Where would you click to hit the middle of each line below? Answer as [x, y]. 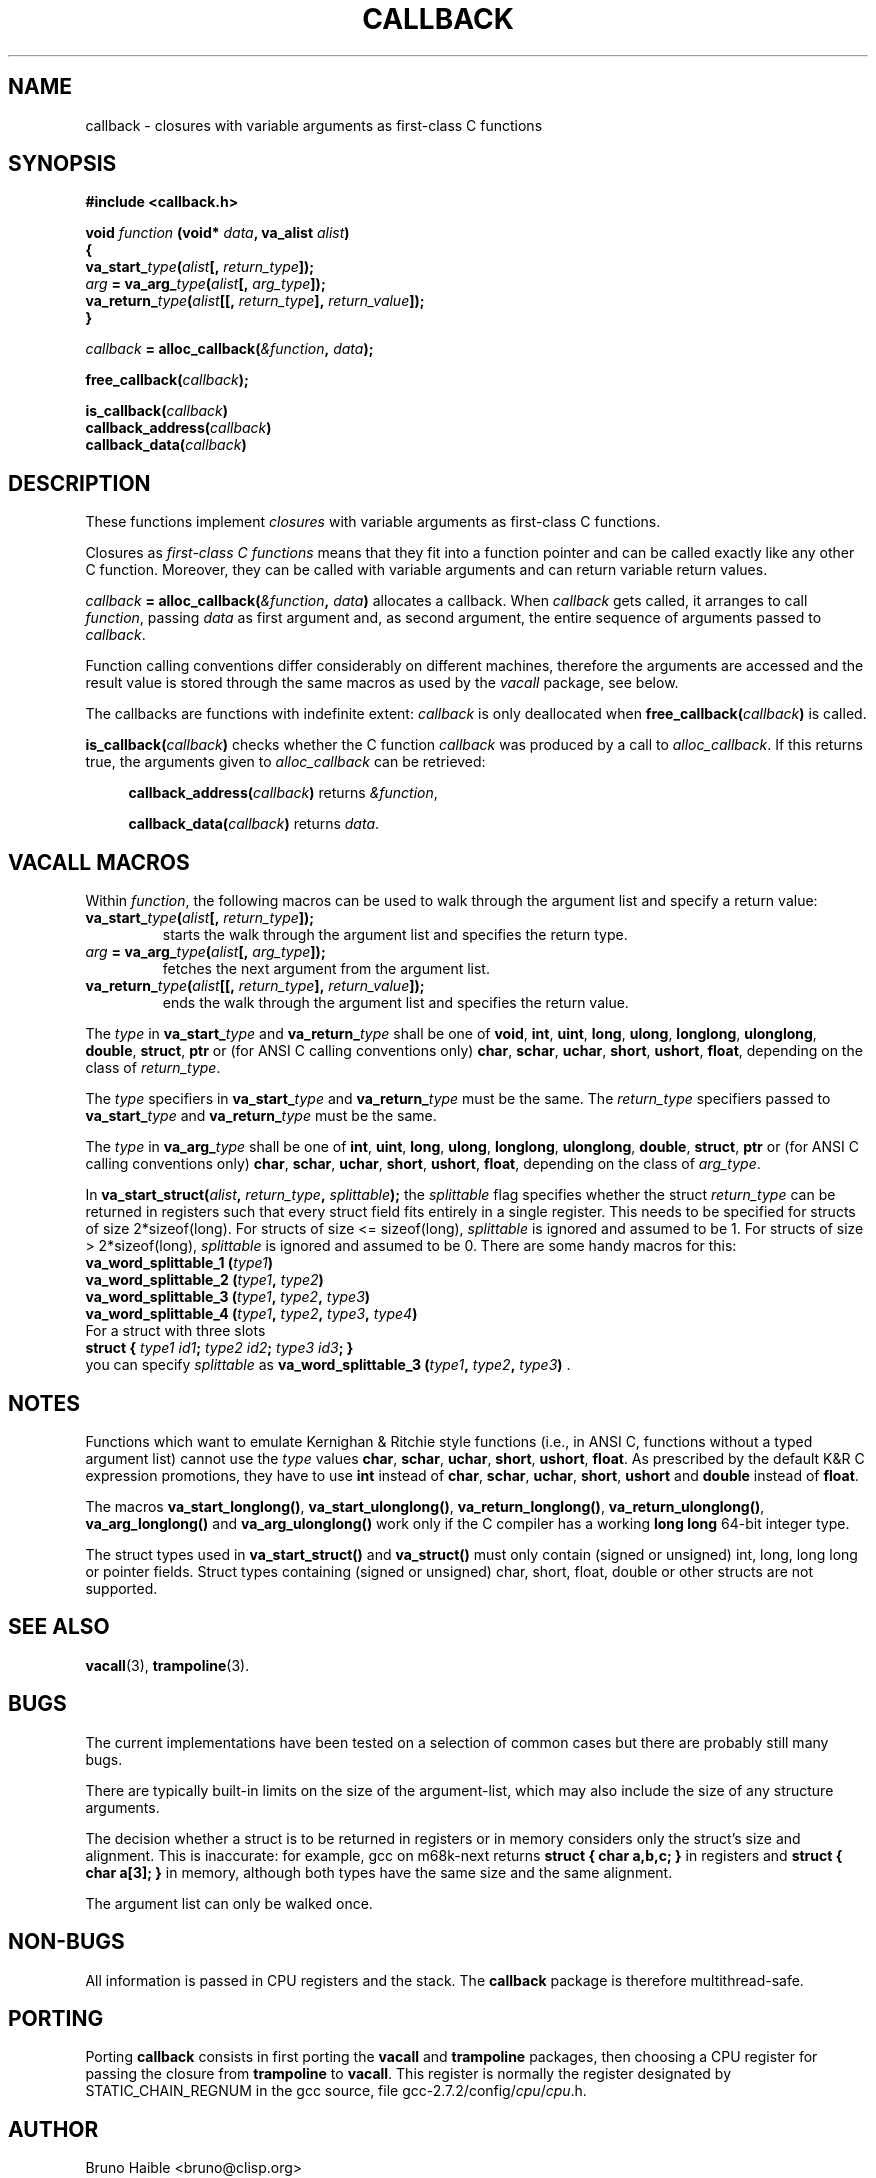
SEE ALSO [59, 1627]
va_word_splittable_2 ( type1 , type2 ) [204, 1280]
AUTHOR [53, 2129]
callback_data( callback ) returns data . [254, 824]
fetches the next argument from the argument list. [326, 969]
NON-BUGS [66, 1942]
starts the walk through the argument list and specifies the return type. [395, 935]
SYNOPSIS [62, 164]
